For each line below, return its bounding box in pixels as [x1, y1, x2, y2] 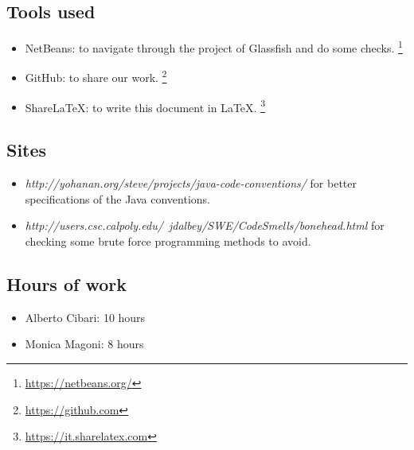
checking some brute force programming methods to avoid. [25, 232, 311, 249]
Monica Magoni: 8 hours [25, 336, 144, 352]
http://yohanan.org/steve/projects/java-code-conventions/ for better [25, 175, 357, 192]
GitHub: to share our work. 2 [25, 67, 167, 86]
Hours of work [6, 271, 127, 296]
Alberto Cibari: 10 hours [25, 308, 146, 325]
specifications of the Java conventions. [25, 190, 210, 207]
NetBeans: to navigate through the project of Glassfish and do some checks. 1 [25, 37, 403, 56]
